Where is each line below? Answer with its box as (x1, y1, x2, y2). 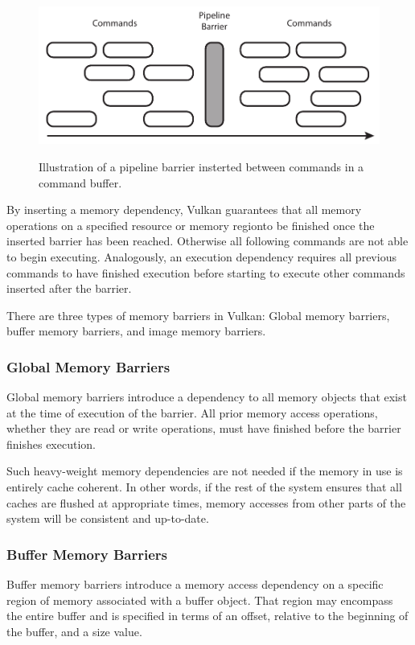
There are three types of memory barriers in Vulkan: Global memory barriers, (6, 306, 390, 323)
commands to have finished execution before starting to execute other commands (6, 264, 405, 281)
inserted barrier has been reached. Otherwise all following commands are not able (6, 232, 409, 249)
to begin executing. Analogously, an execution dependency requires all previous (6, 248, 397, 265)
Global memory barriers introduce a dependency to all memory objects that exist (6, 388, 407, 405)
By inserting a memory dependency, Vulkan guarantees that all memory (6, 201, 362, 218)
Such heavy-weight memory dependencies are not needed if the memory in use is (6, 462, 403, 479)
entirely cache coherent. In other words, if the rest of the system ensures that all (6, 479, 402, 495)
